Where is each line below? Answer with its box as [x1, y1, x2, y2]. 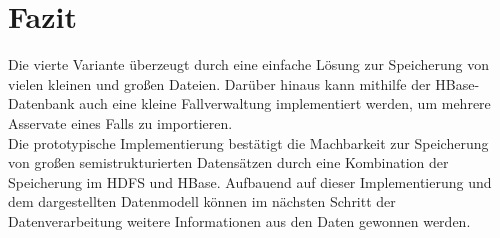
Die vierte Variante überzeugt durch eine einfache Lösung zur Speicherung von [8, 54, 489, 75]
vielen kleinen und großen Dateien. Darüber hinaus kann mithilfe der [8, 73, 431, 94]
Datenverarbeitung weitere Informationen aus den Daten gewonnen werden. [8, 210, 471, 231]
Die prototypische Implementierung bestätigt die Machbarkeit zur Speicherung [8, 132, 489, 153]
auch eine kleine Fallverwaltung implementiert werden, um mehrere [79, 93, 491, 114]
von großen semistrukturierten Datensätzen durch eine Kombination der [8, 152, 449, 173]
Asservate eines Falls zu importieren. [8, 112, 233, 133]
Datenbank [8, 93, 75, 114]
